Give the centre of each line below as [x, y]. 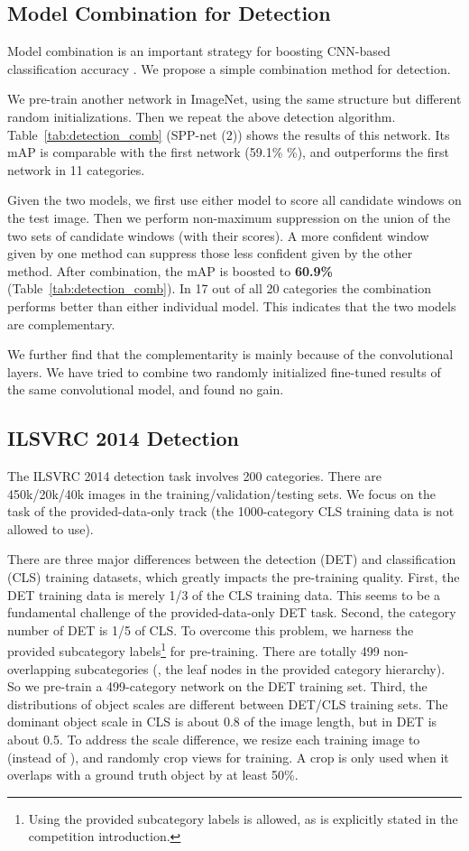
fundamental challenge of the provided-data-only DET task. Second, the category [232, 612]
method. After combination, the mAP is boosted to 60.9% [170, 270]
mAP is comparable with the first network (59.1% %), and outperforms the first [228, 152]
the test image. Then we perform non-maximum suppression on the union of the [229, 217]
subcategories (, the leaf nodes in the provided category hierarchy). [260, 668]
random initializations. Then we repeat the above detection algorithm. [202, 116]
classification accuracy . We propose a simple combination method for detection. [229, 68]
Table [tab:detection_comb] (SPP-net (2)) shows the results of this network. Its [229, 134]
